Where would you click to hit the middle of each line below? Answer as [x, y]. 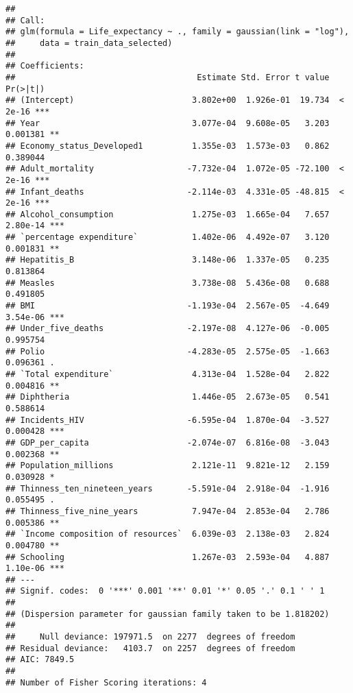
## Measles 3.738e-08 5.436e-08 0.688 [168, 283]
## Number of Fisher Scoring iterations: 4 [106, 682]
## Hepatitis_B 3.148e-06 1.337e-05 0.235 [168, 260]
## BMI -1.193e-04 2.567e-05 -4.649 [168, 306]
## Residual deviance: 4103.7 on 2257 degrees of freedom [150, 648]
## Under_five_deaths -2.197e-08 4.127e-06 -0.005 [168, 329]
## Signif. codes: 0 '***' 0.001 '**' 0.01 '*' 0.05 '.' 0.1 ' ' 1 [165, 591]
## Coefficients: [45, 66]
